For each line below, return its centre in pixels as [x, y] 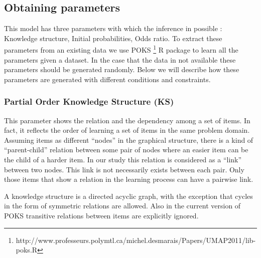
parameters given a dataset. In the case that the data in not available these [120, 59]
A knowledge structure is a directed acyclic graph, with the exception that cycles [128, 196]
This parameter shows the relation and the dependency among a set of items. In [127, 120]
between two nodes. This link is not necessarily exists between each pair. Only [124, 169]
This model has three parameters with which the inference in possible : [113, 28]
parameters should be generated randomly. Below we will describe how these [122, 69]
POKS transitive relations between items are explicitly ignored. [101, 215]
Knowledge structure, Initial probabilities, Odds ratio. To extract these [113, 38]
